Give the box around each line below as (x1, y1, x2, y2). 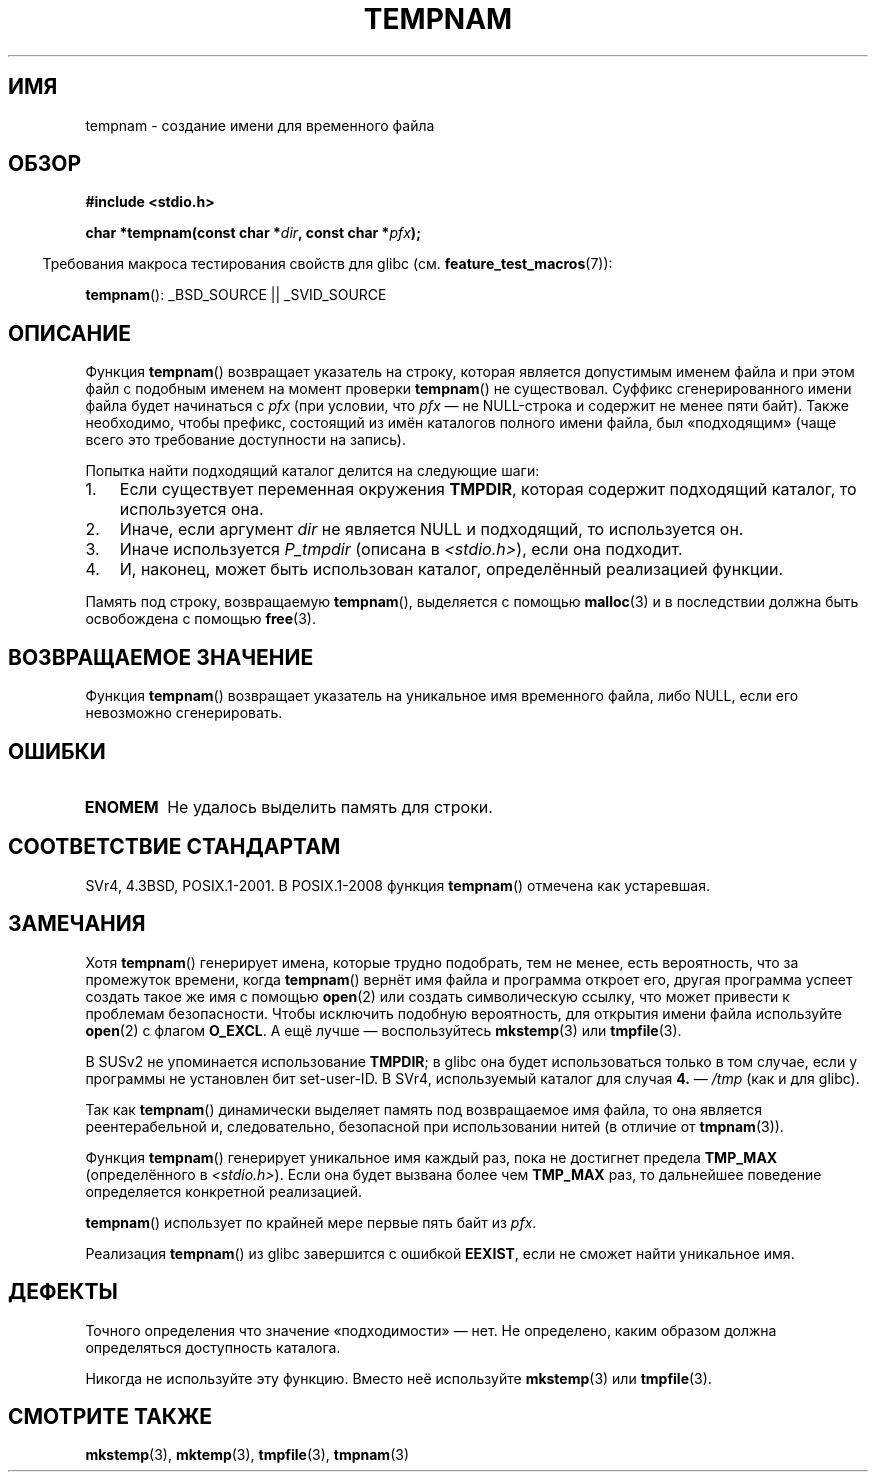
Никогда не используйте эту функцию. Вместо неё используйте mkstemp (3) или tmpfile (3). (85, 1369, 712, 1387)
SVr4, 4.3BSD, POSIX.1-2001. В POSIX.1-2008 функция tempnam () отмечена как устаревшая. (85, 876, 711, 894)
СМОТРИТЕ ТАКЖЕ (8, 1403, 213, 1429)
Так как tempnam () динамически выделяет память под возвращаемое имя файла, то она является (85, 1100, 763, 1118)
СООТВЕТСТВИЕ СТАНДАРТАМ (8, 834, 341, 860)
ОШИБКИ (8, 738, 106, 764)
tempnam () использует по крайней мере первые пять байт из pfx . (85, 1213, 537, 1231)
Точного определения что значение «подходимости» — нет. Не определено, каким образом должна (85, 1321, 777, 1339)
